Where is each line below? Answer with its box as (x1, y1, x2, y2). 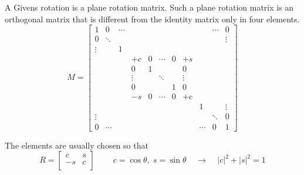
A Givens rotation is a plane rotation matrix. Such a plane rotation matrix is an (5, 1, 294, 13)
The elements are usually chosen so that (5, 139, 148, 151)
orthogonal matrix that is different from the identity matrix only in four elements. (5, 12, 300, 25)
